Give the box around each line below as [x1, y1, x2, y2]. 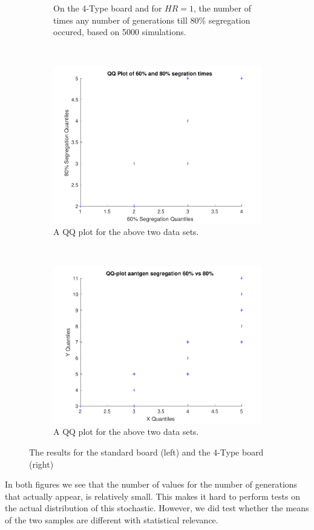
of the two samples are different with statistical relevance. [5, 513, 218, 526]
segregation [208, 13, 250, 26]
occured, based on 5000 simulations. [53, 25, 186, 38]
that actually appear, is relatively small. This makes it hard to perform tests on [5, 489, 300, 502]
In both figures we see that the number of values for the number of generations [5, 478, 298, 491]
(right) [29, 457, 54, 470]
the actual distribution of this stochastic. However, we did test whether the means [5, 502, 309, 514]
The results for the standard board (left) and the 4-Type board [29, 445, 264, 458]
